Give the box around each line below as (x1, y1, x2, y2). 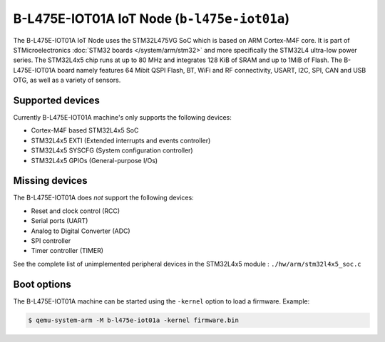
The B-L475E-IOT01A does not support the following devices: (13, 193, 194, 202)
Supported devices (13, 94, 100, 106)
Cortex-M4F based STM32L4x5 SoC (31, 126, 139, 135)
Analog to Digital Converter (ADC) (31, 227, 131, 235)
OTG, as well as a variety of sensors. (13, 76, 121, 85)
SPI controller (31, 237, 71, 245)
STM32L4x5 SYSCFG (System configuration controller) (31, 146, 193, 155)
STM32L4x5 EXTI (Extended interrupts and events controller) (31, 136, 211, 145)
